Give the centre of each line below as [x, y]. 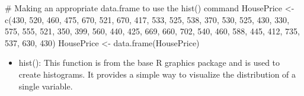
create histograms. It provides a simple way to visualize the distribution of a [157, 74]
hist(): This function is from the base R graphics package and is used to [149, 63]
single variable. [46, 86]
